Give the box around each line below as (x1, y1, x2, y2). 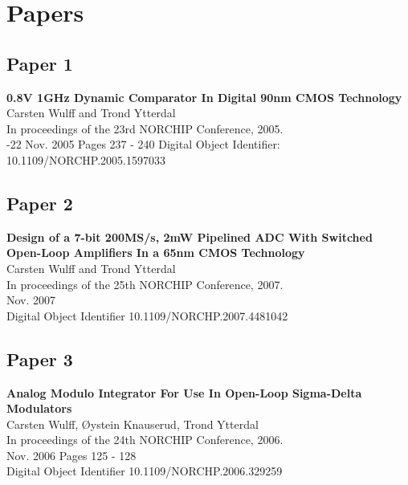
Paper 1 (6, 51, 73, 75)
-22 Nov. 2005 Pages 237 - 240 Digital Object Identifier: (6, 136, 280, 153)
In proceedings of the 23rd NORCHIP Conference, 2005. (6, 120, 284, 137)
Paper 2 (6, 190, 73, 215)
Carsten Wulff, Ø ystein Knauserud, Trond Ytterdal (6, 415, 259, 432)
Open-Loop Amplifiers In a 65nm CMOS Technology (6, 244, 305, 261)
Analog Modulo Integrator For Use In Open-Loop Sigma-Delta (6, 384, 362, 401)
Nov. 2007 (6, 291, 56, 308)
